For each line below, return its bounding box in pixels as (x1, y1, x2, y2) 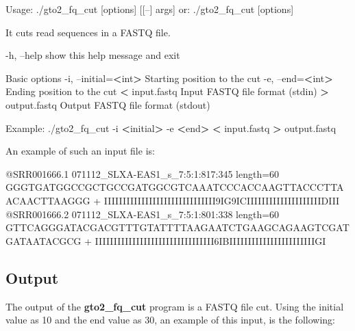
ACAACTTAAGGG (5, 193, 90, 207)
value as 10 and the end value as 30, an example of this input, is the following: (5, 313, 335, 327)
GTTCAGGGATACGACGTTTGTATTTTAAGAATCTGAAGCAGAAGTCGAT (5, 220, 350, 235)
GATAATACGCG (5, 233, 82, 248)
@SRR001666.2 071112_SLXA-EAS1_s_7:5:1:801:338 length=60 (5, 207, 280, 221)
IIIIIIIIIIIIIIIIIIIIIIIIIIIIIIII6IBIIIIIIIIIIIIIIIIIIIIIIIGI (95, 233, 326, 248)
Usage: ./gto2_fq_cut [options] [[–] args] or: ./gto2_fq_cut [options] (5, 2, 294, 16)
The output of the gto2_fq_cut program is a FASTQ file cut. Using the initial (5, 299, 344, 313)
